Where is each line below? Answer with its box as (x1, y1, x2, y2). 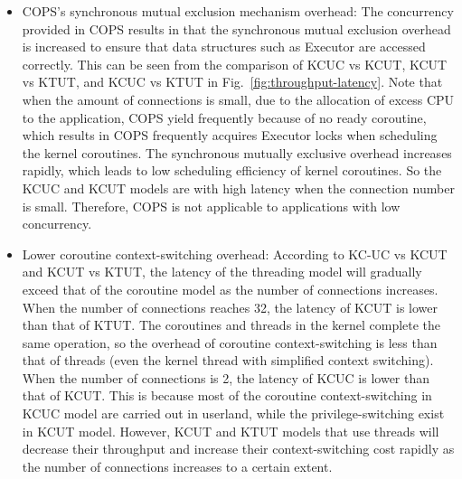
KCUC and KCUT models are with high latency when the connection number (22, 178, 455, 197)
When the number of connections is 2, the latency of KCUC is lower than (22, 368, 430, 387)
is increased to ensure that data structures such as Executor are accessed (22, 37, 426, 56)
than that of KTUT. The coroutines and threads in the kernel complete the (22, 315, 441, 334)
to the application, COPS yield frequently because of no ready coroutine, (22, 108, 427, 127)
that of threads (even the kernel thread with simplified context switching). (22, 351, 434, 370)
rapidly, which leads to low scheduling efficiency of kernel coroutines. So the (22, 161, 442, 180)
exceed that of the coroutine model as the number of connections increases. (22, 279, 438, 298)
